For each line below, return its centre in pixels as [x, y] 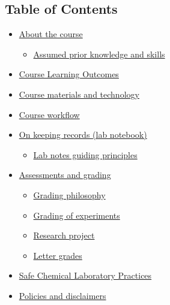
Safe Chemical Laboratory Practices [85, 275]
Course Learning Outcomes [69, 74]
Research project [64, 235]
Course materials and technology [79, 94]
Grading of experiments [77, 215]
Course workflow [49, 114]
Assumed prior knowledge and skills [99, 54]
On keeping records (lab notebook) [83, 135]
